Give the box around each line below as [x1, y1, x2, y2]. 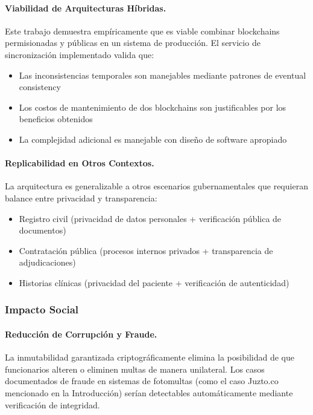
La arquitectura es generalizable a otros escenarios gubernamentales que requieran [5, 180, 308, 192]
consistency [19, 80, 61, 93]
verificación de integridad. [5, 398, 100, 411]
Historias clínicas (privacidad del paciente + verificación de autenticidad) [19, 276, 289, 289]
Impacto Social [5, 302, 79, 317]
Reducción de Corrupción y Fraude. [5, 327, 157, 340]
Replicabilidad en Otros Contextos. [5, 157, 154, 169]
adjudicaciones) [19, 256, 76, 269]
